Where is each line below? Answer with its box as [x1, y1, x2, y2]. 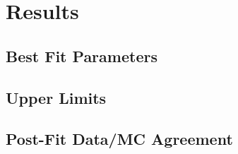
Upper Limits [6, 86, 107, 108]
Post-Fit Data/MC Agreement [6, 128, 233, 150]
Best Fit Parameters [6, 45, 157, 66]
